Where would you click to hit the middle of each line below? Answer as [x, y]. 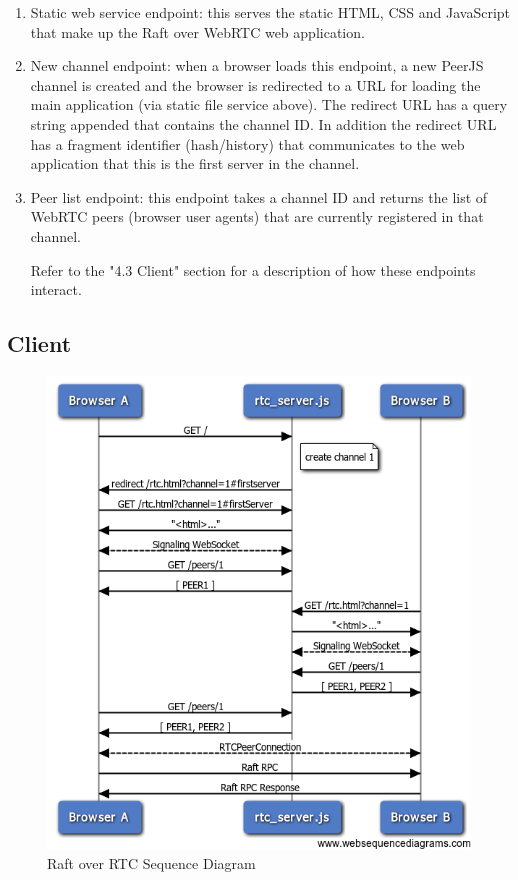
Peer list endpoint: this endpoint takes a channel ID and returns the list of [259, 196]
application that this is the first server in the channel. [195, 163]
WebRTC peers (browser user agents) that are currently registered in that [257, 216]
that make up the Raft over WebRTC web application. [197, 31]
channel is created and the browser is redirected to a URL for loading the [255, 84]
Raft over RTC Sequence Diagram [151, 862]
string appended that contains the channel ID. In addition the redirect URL [263, 123]
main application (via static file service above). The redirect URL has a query [269, 104]
